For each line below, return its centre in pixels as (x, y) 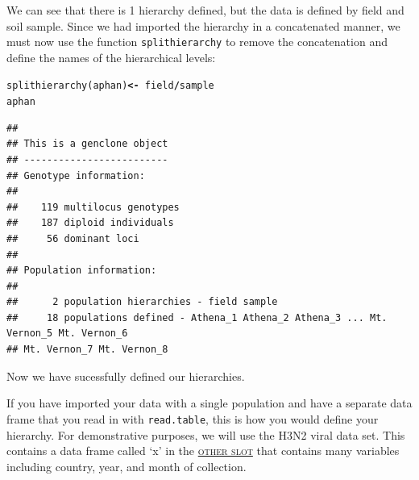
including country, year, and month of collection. (127, 466)
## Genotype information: (76, 175)
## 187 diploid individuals (90, 223)
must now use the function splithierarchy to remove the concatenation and (197, 42)
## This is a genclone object (87, 144)
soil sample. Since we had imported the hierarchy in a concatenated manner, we (203, 25)
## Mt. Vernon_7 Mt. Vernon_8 (87, 350)
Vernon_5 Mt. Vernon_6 (67, 334)
